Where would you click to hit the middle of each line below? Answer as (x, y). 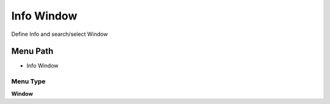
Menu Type (28, 81)
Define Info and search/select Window (60, 34)
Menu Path (32, 51)
